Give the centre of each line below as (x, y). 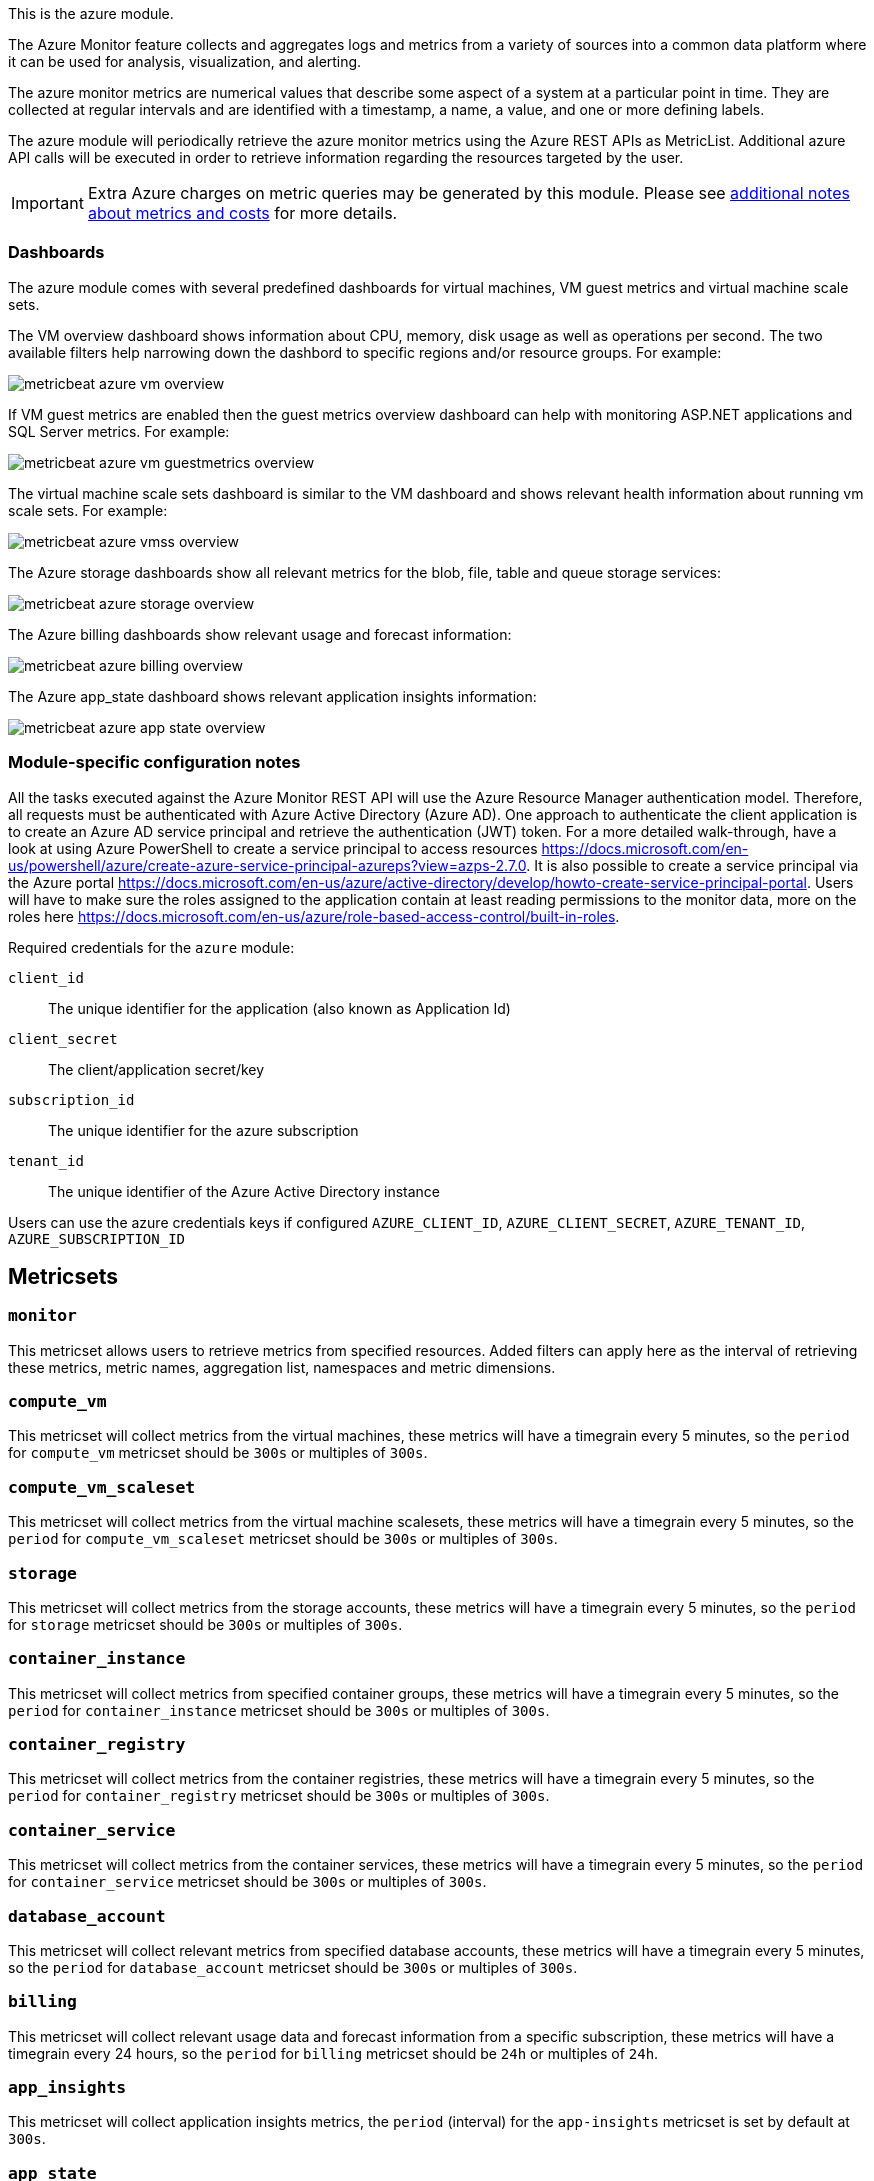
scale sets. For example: (88, 510)
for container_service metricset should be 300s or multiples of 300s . (247, 1882)
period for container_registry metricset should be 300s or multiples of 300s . (279, 1796)
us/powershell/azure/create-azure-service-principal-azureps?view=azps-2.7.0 (267, 865)
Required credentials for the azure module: (151, 947)
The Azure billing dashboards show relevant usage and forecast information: (260, 634)
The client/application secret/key (156, 1069)
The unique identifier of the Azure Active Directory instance (244, 1191)
